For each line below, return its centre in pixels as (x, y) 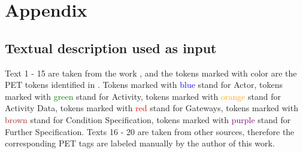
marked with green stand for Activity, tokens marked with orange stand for (143, 96)
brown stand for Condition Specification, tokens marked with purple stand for (148, 119)
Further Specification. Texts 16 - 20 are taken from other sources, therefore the (150, 131)
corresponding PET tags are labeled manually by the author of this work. (140, 143)
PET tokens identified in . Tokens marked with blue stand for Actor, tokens (144, 85)
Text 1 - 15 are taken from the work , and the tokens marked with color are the (151, 73)
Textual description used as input (111, 48)
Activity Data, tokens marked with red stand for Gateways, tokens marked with (151, 108)
